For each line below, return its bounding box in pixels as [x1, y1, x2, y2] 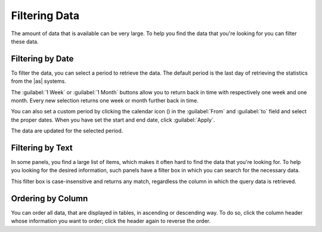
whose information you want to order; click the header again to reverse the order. [11, 218, 211, 225]
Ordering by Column [11, 193, 88, 203]
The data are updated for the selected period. [11, 127, 123, 134]
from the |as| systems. [11, 78, 67, 85]
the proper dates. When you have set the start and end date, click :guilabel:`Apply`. [11, 116, 215, 123]
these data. [11, 38, 39, 45]
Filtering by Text [11, 143, 73, 153]
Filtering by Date [11, 54, 74, 64]
